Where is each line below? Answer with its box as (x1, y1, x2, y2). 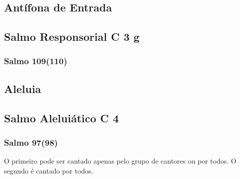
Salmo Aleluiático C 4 (4, 110, 119, 125)
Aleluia (4, 81, 41, 96)
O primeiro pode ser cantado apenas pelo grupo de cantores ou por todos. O (4, 156, 237, 166)
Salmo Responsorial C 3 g (4, 29, 140, 44)
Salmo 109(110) (4, 55, 68, 67)
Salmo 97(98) (4, 136, 58, 148)
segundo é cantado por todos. (4, 165, 93, 176)
